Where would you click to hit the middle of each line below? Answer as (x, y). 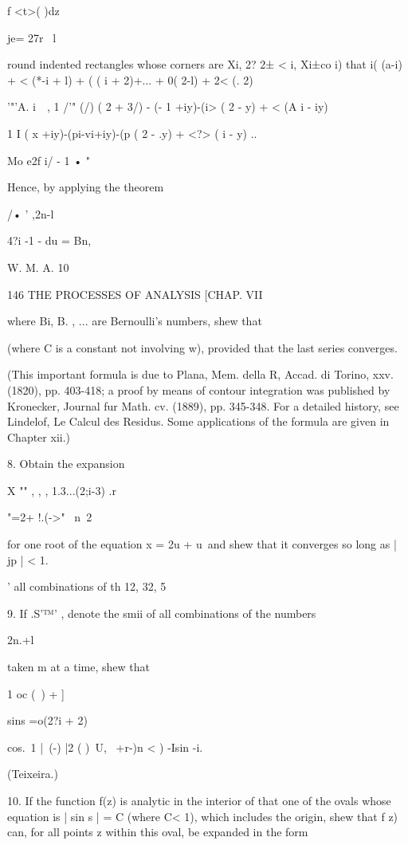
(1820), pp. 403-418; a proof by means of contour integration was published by (199, 389)
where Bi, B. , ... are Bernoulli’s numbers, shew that (135, 321)
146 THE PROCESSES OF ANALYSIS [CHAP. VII (135, 294)
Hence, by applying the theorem (86, 187)
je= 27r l (32, 37)
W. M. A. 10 (38, 267)
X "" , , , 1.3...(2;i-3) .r (62, 490)
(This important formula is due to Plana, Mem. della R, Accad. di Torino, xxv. (200, 374)
